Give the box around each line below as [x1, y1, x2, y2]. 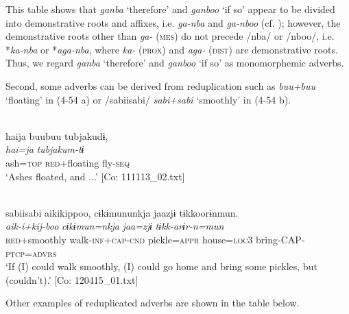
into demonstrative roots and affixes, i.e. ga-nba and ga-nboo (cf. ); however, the [5, 15, 341, 29]
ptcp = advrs [5, 245, 57, 260]
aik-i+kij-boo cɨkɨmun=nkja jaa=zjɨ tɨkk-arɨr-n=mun [5, 219, 224, 233]
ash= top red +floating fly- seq [5, 155, 130, 169]
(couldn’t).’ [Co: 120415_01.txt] [5, 272, 139, 287]
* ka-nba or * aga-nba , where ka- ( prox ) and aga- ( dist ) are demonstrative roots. [5, 42, 338, 56]
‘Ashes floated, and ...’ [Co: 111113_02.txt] [5, 169, 185, 183]
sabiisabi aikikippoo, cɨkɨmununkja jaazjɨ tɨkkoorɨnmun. [5, 205, 239, 219]
